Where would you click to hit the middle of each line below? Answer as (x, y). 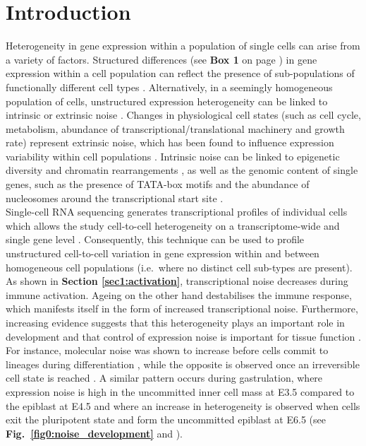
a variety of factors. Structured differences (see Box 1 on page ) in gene (161, 59)
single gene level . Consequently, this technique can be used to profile (155, 239)
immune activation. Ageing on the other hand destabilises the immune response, (179, 294)
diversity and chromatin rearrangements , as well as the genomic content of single (182, 170)
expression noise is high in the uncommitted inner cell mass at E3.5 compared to (180, 391)
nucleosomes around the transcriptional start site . (115, 198)
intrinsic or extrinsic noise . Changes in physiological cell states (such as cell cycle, (183, 115)
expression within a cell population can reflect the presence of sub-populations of (180, 73)
